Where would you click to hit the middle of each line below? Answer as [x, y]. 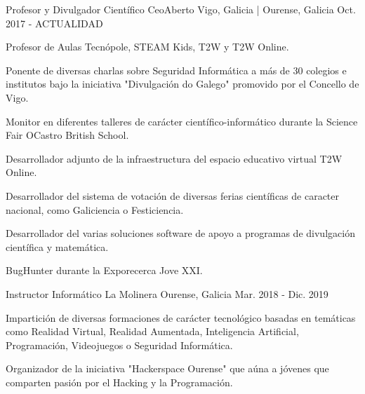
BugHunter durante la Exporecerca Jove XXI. [104, 270]
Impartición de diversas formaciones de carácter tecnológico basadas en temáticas [181, 317]
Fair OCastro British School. [67, 135]
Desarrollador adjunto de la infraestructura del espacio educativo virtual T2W [174, 158]
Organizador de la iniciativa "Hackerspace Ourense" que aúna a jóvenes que [167, 368]
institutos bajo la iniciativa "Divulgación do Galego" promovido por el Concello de [182, 84]
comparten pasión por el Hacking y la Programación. [119, 382]
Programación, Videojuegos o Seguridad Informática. [119, 345]
